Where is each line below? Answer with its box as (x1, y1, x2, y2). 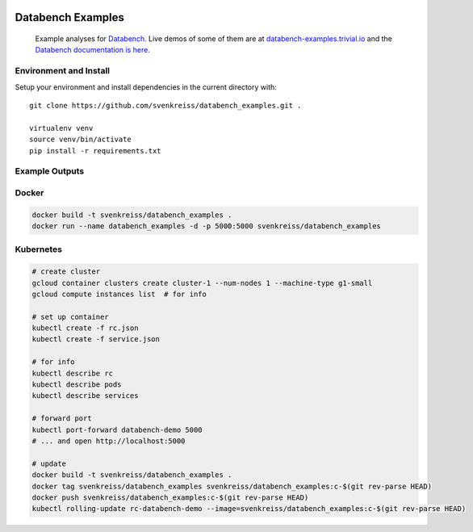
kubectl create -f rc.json (31, 324, 139, 333)
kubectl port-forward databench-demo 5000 (31, 425, 203, 434)
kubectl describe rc (31, 368, 113, 378)
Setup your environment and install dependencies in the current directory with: (15, 82, 278, 92)
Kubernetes (15, 244, 62, 255)
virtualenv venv (29, 124, 94, 132)
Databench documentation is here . (35, 45, 151, 55)
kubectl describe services (31, 392, 139, 400)
